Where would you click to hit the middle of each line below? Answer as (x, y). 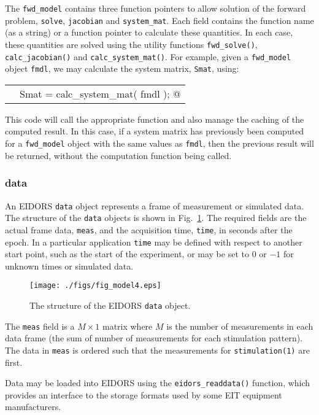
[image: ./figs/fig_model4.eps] (95, 286)
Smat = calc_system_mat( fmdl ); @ (100, 93)
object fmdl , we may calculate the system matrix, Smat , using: (122, 68)
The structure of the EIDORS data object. (110, 305)
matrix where (127, 326)
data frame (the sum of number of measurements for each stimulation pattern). (154, 338)
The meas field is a (40, 326)
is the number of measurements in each (240, 326)
